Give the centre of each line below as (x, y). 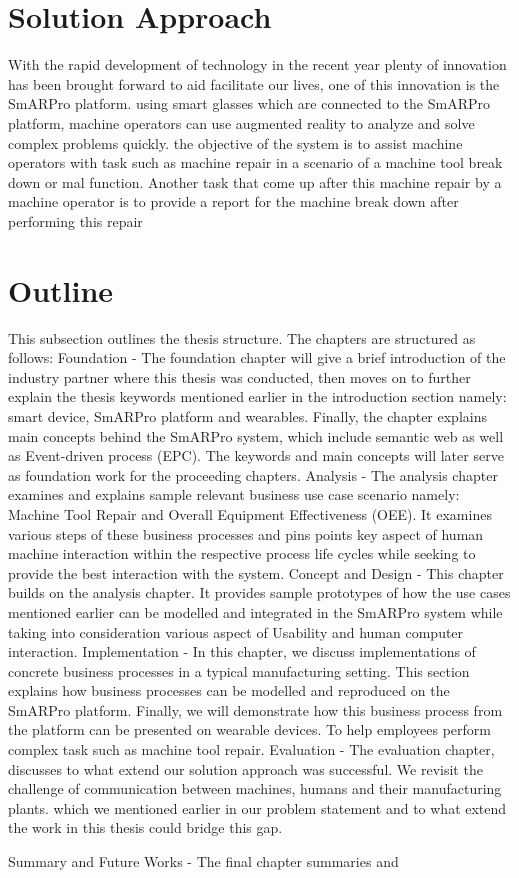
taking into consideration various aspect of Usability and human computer (236, 631)
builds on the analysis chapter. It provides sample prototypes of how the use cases (259, 592)
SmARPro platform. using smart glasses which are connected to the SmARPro (249, 103)
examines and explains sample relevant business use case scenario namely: (234, 494)
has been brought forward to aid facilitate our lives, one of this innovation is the (254, 83)
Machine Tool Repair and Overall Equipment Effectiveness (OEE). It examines (250, 513)
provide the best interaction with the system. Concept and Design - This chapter (256, 572)
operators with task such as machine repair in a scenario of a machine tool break (255, 162)
